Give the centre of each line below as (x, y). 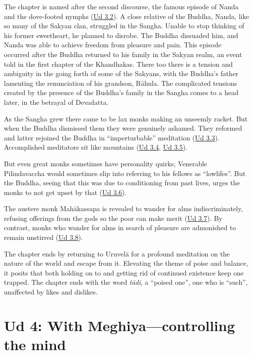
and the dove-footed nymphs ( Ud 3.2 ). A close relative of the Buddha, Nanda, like (126, 16)
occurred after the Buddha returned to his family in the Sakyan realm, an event (123, 54)
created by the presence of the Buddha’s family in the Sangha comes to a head (121, 92)
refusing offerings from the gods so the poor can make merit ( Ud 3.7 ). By (113, 218)
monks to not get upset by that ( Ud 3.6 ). (65, 192)
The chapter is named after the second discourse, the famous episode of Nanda (121, 6)
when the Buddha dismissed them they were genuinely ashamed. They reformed (123, 128)
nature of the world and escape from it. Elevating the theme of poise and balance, (126, 263)
